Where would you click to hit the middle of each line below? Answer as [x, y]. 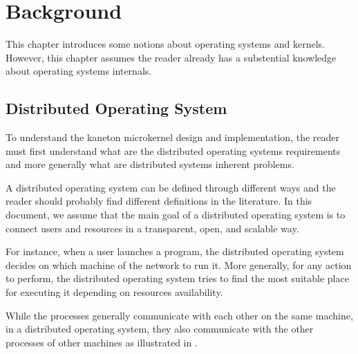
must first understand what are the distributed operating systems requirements [173, 150]
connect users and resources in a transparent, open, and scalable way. [152, 228]
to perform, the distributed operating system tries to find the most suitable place [177, 278]
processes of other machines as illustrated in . [102, 342]
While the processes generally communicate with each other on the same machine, [179, 315]
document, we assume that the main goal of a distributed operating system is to [176, 215]
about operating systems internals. [79, 71]
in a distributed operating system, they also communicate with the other [160, 329]
